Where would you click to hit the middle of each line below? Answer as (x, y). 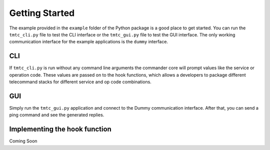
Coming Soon (23, 141)
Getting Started (42, 13)
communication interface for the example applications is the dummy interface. (89, 42)
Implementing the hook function (60, 129)
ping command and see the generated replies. (57, 115)
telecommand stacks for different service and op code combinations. (80, 82)
